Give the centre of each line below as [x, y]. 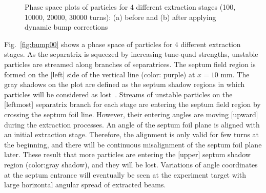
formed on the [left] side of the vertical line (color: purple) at [100, 74]
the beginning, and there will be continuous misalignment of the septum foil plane [133, 144]
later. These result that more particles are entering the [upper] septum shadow [127, 154]
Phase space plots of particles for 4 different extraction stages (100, [130, 7]
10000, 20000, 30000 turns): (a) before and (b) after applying [120, 17]
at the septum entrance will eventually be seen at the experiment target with [125, 174]
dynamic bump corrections [66, 27]
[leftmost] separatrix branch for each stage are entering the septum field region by [132, 104]
